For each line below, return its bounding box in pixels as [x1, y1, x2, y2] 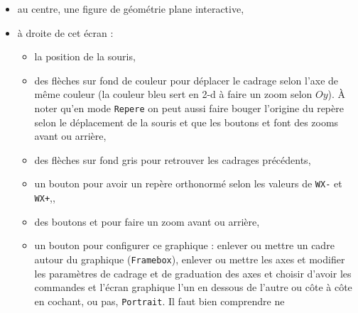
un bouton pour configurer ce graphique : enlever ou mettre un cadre [34, 238, 335, 253]
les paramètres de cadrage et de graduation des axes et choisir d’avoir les [34, 265, 352, 280]
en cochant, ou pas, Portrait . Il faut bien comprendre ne [34, 293, 285, 308]
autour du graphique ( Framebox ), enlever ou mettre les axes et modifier [34, 251, 345, 266]
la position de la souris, [34, 49, 136, 64]
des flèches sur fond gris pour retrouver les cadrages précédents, [34, 152, 311, 167]
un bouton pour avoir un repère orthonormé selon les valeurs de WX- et [34, 176, 342, 191]
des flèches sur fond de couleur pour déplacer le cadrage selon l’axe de [34, 72, 339, 87]
